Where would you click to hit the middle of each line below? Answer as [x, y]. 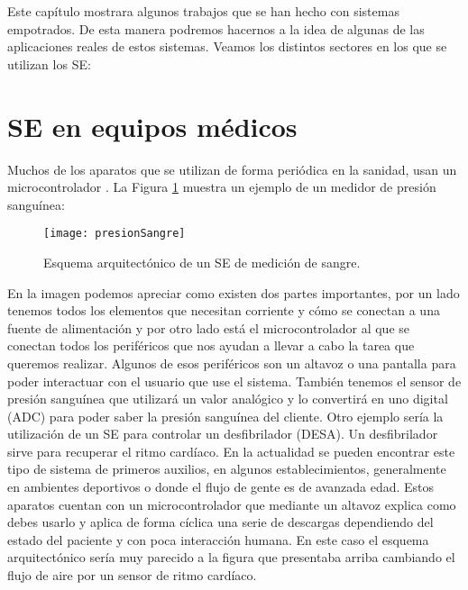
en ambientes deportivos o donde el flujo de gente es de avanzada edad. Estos [221, 487]
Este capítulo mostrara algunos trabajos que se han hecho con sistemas [203, 11]
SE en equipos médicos [152, 126]
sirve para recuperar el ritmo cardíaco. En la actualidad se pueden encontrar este [231, 451]
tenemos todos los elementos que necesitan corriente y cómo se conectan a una [224, 310]
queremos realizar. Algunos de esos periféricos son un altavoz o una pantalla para [232, 363]
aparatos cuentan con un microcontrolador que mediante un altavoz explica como [232, 504]
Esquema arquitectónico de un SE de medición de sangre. [202, 262]
